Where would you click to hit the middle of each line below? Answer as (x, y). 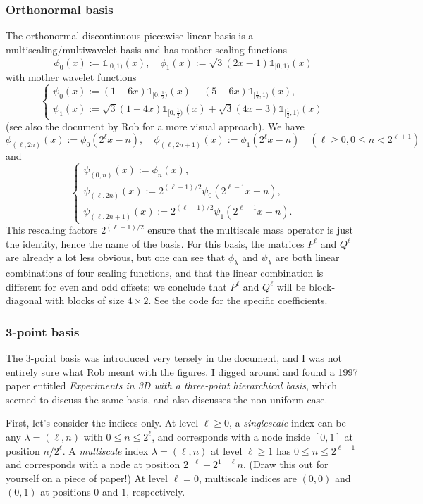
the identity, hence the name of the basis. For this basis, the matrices (155, 243)
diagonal (24, 300)
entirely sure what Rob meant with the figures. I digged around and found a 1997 (182, 371)
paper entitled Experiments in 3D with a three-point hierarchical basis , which (171, 385)
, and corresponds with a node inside (231, 436)
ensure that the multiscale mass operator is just (251, 230)
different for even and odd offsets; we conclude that (116, 286)
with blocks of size (85, 300)
